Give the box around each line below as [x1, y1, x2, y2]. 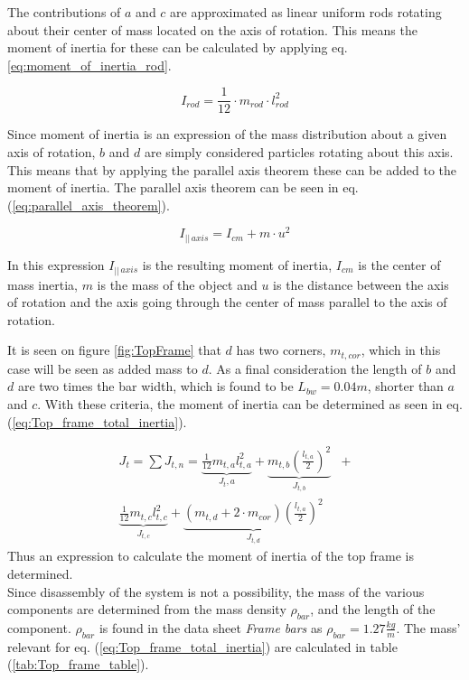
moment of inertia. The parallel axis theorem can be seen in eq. [7, 178, 359, 197]
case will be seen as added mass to [7, 359, 198, 377]
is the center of [358, 256, 441, 274]
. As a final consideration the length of [208, 359, 422, 377]
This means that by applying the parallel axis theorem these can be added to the [7, 160, 456, 179]
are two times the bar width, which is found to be [17, 377, 294, 396]
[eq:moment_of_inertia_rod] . [7, 55, 172, 74]
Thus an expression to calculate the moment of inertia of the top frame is [7, 546, 414, 565]
